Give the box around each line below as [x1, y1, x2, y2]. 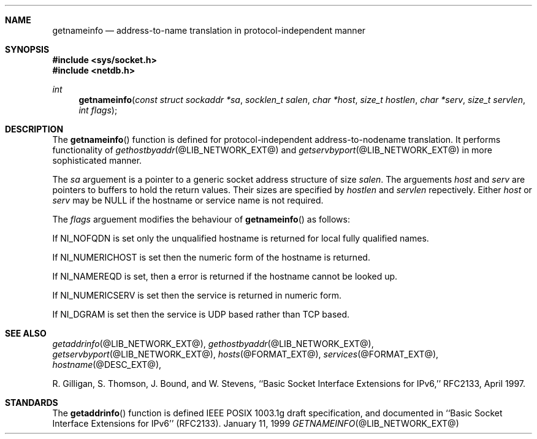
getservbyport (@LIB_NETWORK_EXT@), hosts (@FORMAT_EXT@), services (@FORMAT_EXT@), [52, 349, 439, 359]
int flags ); [78, 105, 118, 115]
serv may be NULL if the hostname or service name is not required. [52, 195, 324, 205]
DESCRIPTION [5, 124, 64, 134]
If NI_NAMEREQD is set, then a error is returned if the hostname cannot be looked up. [52, 271, 398, 281]
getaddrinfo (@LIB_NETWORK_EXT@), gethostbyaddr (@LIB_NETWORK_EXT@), [52, 338, 374, 349]
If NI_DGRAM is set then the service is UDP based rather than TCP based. [52, 309, 350, 319]
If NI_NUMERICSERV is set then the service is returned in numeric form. [52, 290, 342, 300]
